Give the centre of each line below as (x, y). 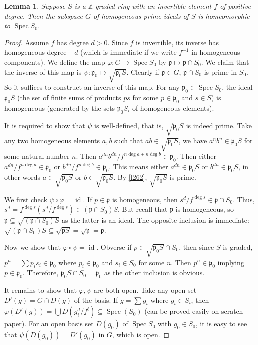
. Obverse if (114, 247)
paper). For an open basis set (49, 324)
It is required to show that (45, 125)
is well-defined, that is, (129, 125)
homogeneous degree (36, 52)
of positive (235, 6)
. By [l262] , (130, 177)
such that (129, 141)
